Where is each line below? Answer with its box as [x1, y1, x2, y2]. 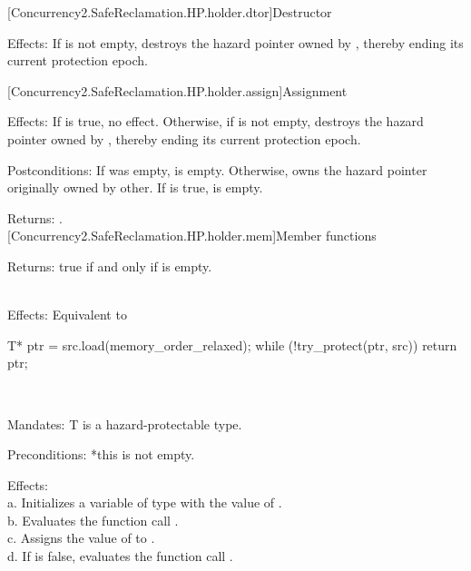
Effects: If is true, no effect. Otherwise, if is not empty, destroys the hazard [7, 112, 424, 131]
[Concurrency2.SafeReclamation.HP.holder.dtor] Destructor [7, 3, 332, 21]
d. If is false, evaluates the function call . [7, 546, 233, 566]
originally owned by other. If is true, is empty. [7, 178, 263, 197]
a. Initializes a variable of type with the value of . [7, 493, 282, 512]
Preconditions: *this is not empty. [7, 445, 195, 464]
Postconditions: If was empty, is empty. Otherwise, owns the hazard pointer [7, 160, 427, 179]
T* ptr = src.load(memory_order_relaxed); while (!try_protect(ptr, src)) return [7, 335, 457, 354]
